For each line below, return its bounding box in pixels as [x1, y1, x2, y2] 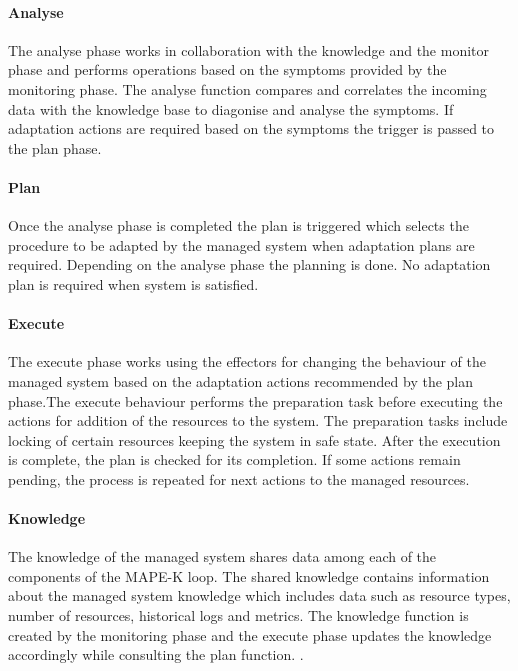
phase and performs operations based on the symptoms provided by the [8, 59, 447, 80]
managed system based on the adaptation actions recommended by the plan [8, 370, 474, 391]
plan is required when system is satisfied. [8, 273, 259, 294]
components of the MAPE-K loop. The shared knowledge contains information [8, 565, 490, 586]
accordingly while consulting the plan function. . [8, 644, 304, 665]
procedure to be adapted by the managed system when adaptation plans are [8, 234, 475, 255]
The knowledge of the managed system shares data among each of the [8, 546, 437, 567]
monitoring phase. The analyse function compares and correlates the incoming [8, 78, 487, 99]
